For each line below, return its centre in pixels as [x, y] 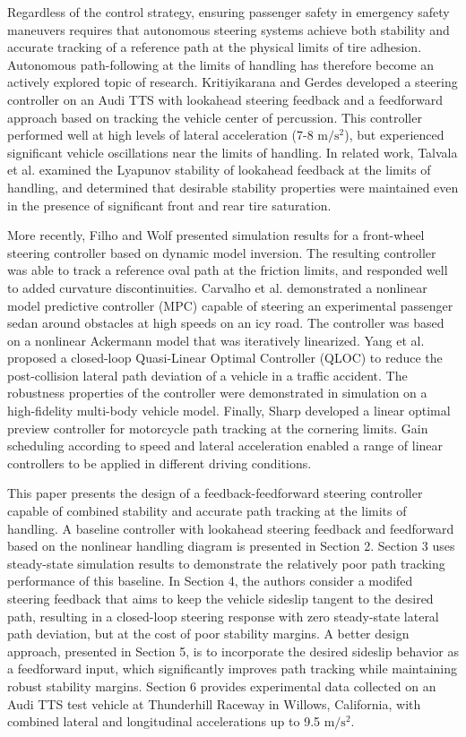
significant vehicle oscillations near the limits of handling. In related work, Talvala [233, 152]
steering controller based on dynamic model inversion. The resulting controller [222, 252]
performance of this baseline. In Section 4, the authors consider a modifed [210, 581]
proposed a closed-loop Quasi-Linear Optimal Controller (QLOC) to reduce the [225, 358]
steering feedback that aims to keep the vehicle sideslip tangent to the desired [220, 598]
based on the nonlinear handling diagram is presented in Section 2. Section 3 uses [231, 546]
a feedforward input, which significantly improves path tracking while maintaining [233, 668]
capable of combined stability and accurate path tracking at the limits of [207, 511]
